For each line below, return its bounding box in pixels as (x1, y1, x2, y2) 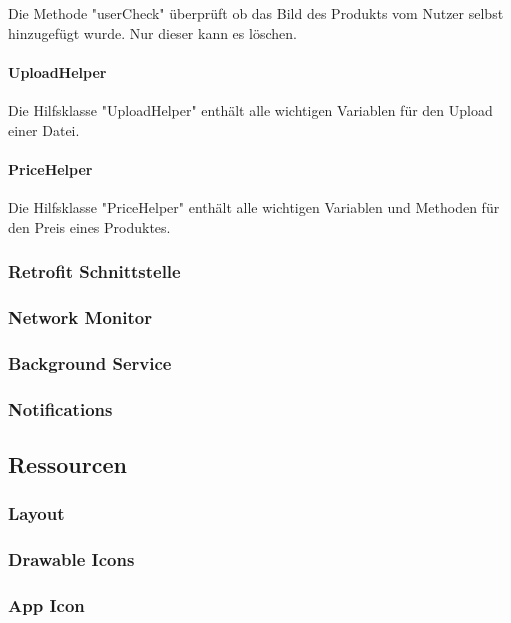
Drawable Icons (8, 547, 135, 572)
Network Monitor (8, 304, 152, 329)
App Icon (8, 592, 85, 617)
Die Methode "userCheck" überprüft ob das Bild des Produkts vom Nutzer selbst (8, 3, 504, 23)
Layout (8, 501, 65, 526)
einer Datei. (8, 119, 80, 140)
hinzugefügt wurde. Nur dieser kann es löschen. (8, 22, 297, 43)
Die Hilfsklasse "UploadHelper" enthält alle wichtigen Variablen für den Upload (8, 99, 493, 120)
